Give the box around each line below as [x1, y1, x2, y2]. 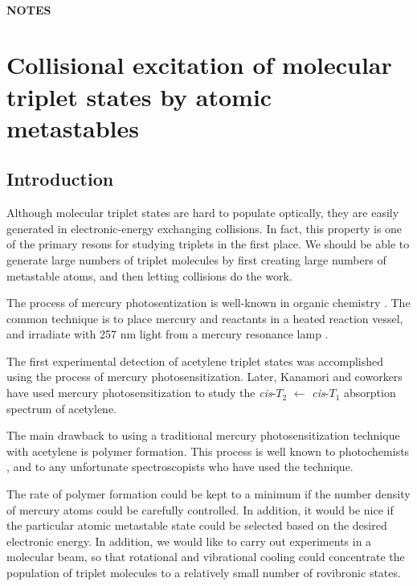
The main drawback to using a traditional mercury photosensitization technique [6, 427, 400, 444]
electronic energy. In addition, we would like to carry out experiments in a [6, 532, 372, 549]
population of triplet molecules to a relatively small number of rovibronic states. [6, 564, 401, 581]
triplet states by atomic [6, 80, 272, 113]
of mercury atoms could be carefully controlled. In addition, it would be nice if [6, 501, 394, 518]
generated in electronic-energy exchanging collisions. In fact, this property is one [6, 219, 403, 236]
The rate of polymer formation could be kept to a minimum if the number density [6, 486, 411, 502]
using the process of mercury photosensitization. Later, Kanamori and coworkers [6, 368, 403, 385]
